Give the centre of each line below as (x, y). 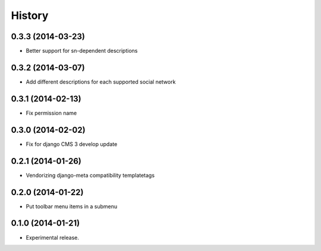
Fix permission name (51, 113)
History (30, 15)
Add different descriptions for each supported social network (101, 82)
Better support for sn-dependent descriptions (82, 51)
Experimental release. (53, 237)
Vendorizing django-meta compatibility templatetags (90, 175)
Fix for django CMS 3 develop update (72, 144)
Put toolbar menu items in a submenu (72, 206)
